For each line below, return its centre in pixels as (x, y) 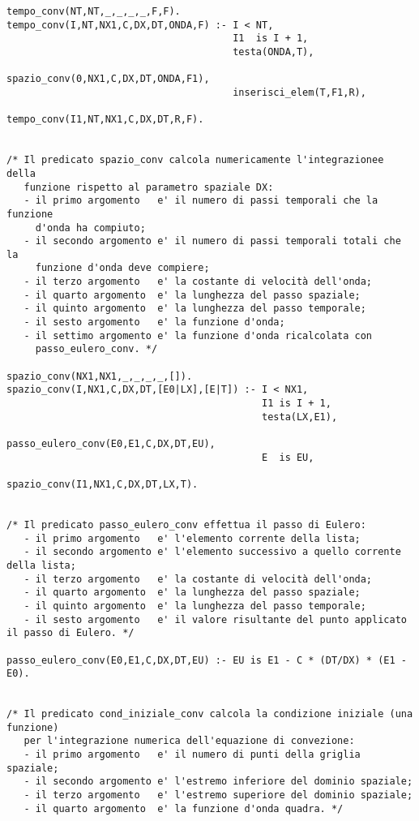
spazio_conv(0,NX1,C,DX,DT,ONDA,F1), (108, 79)
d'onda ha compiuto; (90, 228)
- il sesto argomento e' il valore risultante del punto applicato (215, 619)
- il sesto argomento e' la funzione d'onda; (154, 322)
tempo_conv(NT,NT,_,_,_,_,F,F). (94, 11)
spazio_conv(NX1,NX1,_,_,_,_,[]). (100, 376)
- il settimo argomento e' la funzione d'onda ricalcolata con (198, 335)
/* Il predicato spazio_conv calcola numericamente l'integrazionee (195, 160)
